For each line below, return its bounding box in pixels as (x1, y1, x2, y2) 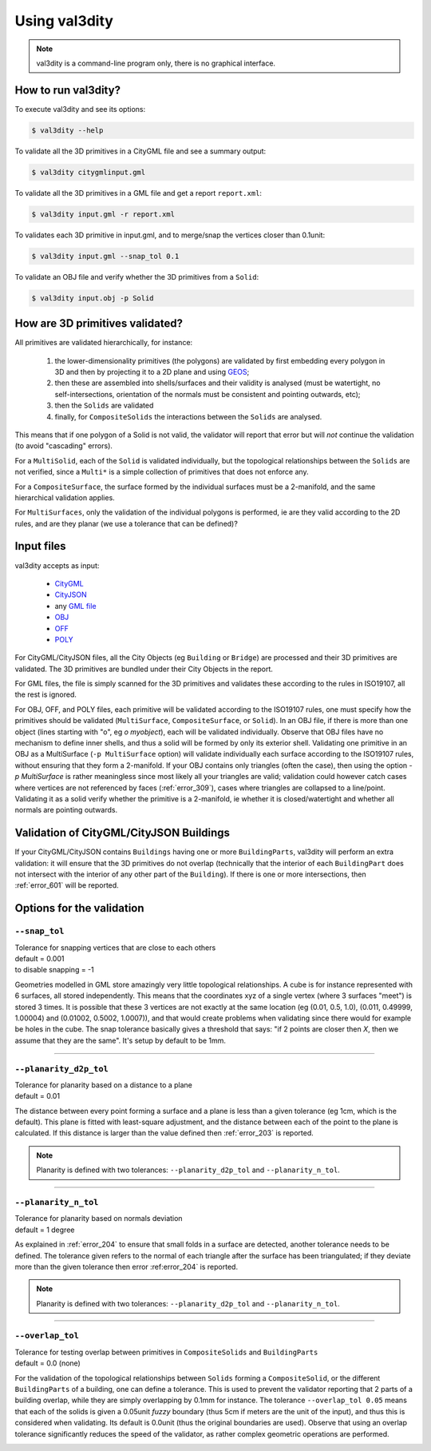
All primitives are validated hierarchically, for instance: (14, 338, 193, 348)
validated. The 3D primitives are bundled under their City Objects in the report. (14, 664, 273, 674)
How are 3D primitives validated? (14, 316, 184, 331)
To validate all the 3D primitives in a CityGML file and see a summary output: (14, 146, 267, 156)
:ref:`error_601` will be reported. (14, 881, 119, 890)
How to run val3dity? (14, 83, 121, 97)
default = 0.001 (14, 954, 65, 964)
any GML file (54, 601, 97, 610)
